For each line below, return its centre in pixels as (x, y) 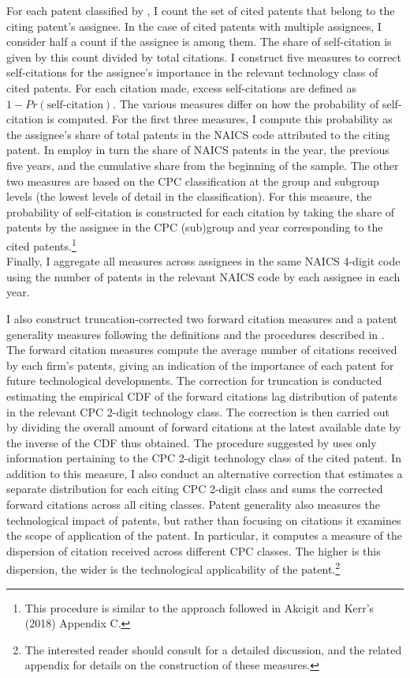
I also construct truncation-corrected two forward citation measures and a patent (202, 318)
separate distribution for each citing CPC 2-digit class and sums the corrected (195, 489)
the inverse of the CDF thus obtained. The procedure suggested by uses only (192, 442)
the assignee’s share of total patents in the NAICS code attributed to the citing (198, 134)
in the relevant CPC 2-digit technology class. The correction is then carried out (198, 411)
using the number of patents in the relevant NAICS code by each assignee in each (203, 276)
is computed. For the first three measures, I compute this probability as (220, 119)
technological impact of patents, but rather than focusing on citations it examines (204, 520)
